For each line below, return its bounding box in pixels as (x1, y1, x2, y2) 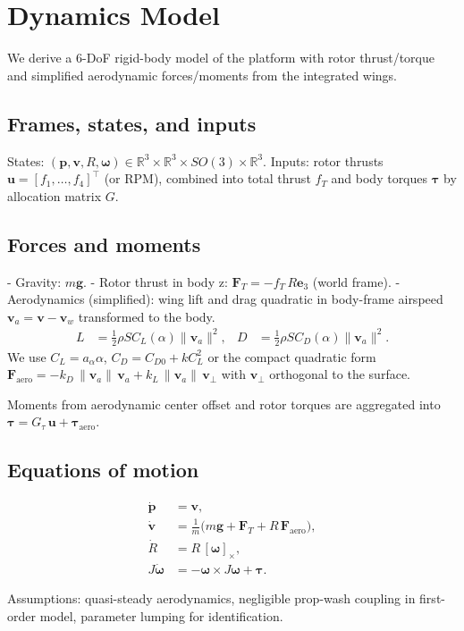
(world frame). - (312, 272, 401, 290)
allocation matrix (7, 186, 102, 205)
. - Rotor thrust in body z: (83, 272, 228, 290)
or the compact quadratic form (207, 347, 376, 366)
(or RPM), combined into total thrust (104, 169, 311, 188)
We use (7, 347, 46, 366)
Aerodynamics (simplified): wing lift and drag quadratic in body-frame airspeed (7, 290, 443, 308)
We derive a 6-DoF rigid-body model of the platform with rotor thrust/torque (7, 48, 434, 67)
